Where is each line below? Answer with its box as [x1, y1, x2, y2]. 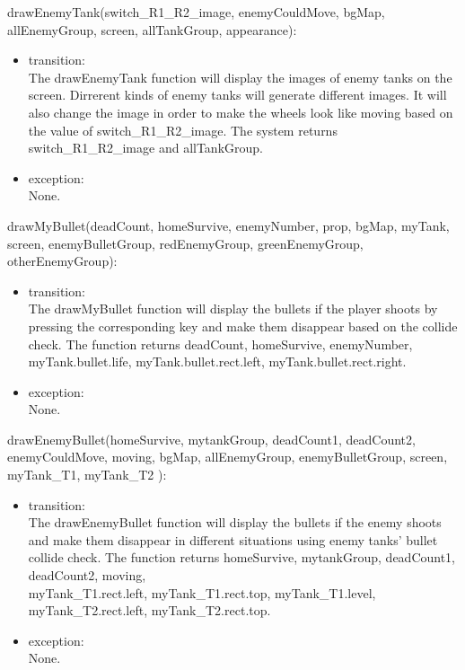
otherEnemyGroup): [7, 251, 118, 270]
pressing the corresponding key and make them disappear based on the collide [28, 316, 458, 335]
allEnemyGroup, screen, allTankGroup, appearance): [7, 20, 297, 39]
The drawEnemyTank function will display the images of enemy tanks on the [28, 67, 452, 86]
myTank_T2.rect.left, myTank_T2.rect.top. [28, 601, 271, 620]
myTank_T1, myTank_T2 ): [7, 465, 167, 484]
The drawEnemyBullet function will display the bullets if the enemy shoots [28, 513, 442, 532]
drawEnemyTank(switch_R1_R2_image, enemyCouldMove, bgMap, [7, 3, 385, 21]
